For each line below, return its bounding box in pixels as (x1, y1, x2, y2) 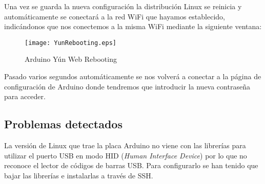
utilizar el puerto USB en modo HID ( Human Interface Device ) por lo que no (4, 150, 247, 160)
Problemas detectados (4, 116, 123, 132)
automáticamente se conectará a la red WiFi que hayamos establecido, (4, 11, 225, 21)
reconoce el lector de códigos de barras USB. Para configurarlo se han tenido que (4, 160, 258, 171)
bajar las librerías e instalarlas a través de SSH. (4, 170, 153, 180)
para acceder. (4, 91, 46, 102)
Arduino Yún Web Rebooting (25, 54, 117, 64)
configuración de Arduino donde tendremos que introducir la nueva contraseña (4, 81, 250, 91)
